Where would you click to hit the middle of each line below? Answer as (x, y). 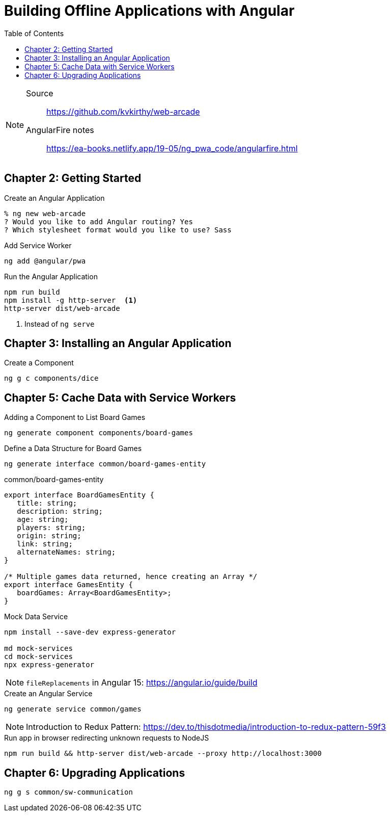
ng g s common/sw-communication (68, 792)
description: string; (60, 511)
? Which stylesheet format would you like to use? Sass (118, 230)
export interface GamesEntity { (68, 585)
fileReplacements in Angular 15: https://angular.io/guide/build (142, 683)
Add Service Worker (38, 245)
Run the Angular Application (51, 276)
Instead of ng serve (60, 324)
